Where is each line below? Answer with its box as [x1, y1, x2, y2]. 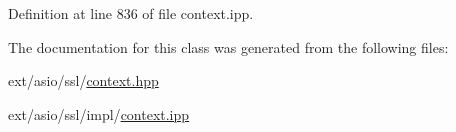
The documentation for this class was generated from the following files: [8, 36, 449, 57]
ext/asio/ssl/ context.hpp [8, 70, 159, 91]
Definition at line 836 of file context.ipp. [8, 3, 254, 23]
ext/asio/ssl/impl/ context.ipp [8, 103, 190, 124]
